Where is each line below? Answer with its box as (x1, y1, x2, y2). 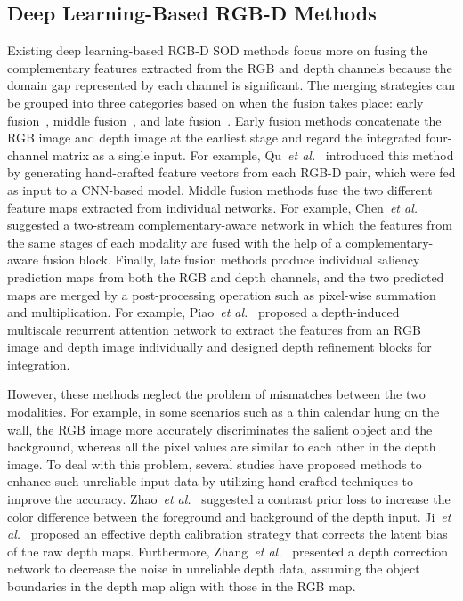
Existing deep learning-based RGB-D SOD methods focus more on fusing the (7, 41, 428, 60)
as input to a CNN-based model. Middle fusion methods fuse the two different (7, 180, 433, 199)
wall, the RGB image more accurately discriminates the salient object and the (7, 419, 433, 438)
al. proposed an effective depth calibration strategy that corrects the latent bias (7, 524, 448, 543)
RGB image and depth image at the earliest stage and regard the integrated (7, 128, 422, 147)
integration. (7, 354, 70, 373)
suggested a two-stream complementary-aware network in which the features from (7, 215, 452, 234)
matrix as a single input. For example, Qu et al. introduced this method (52, 145, 454, 164)
